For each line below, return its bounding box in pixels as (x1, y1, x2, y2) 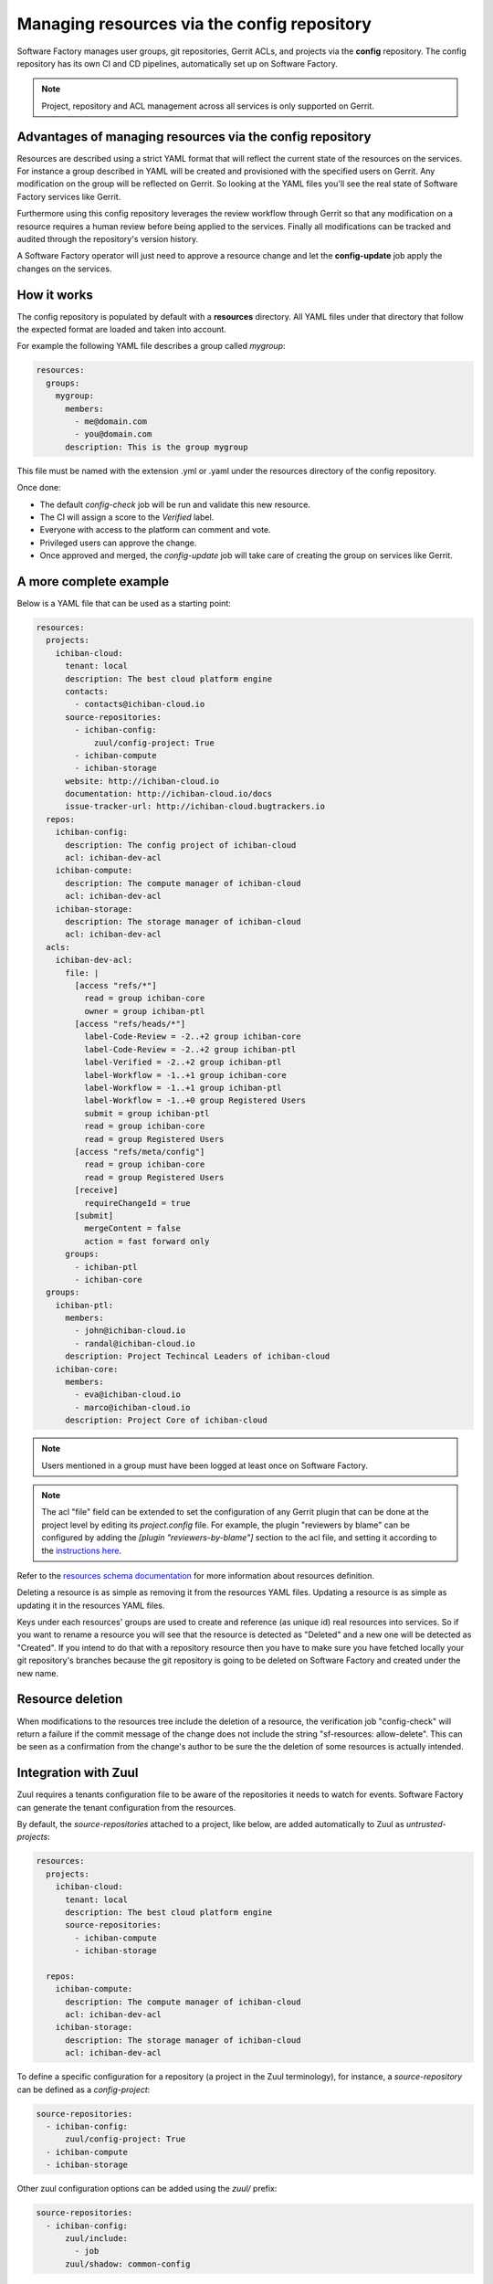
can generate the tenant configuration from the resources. (16, 1802, 236, 1813)
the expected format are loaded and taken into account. (16, 324, 227, 335)
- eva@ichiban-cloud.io (74, 1390, 182, 1400)
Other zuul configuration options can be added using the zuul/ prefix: (16, 2184, 278, 2194)
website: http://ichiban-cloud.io (65, 776, 219, 786)
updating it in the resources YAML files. (16, 1600, 165, 1611)
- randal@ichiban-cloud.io (74, 1338, 195, 1348)
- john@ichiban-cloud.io (74, 1326, 186, 1336)
